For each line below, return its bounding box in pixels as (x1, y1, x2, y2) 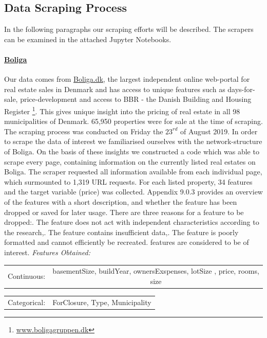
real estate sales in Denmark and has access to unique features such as (4, 83, 225, 94)
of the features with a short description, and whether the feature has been (4, 196, 237, 207)
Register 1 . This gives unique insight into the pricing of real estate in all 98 (4, 104, 240, 116)
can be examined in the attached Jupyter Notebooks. (4, 33, 171, 44)
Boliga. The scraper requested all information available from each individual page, (4, 166, 262, 177)
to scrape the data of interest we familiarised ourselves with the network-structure (4, 136, 262, 147)
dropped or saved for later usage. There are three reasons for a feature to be (4, 206, 244, 217)
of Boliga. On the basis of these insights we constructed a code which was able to (4, 146, 259, 156)
